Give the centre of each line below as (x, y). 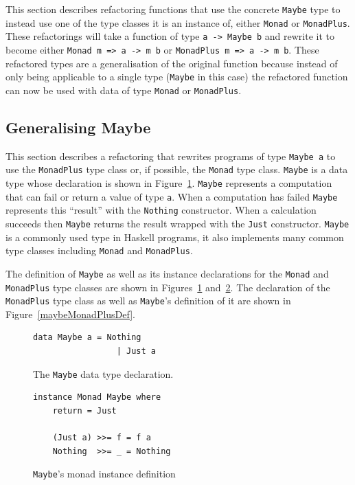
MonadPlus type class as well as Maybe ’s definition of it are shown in (148, 301)
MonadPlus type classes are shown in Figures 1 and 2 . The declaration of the (168, 287)
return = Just (84, 410)
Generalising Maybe (78, 127)
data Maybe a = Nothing (87, 338)
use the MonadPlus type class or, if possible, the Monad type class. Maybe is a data (177, 169)
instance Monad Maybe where (97, 397)
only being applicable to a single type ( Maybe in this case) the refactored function (177, 77)
